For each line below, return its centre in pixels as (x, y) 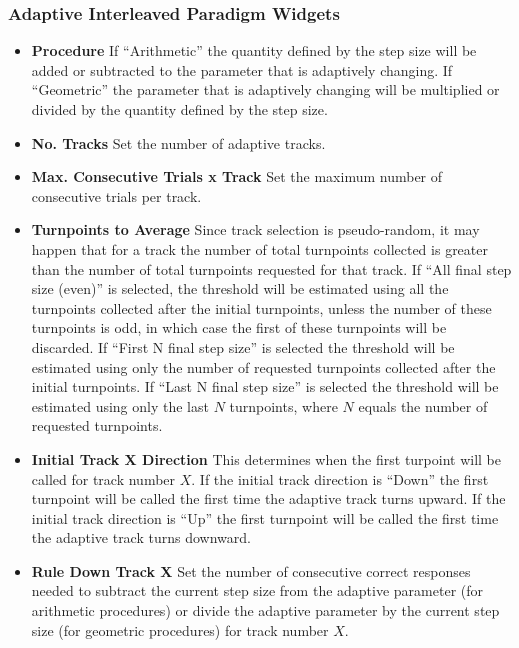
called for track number (103, 478)
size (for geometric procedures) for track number (180, 629)
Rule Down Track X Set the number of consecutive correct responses (251, 570)
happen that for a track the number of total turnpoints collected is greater (259, 248)
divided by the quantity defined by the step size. (179, 109)
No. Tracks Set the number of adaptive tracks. (178, 142)
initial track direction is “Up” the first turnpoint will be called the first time (265, 517)
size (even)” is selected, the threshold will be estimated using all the (240, 288)
